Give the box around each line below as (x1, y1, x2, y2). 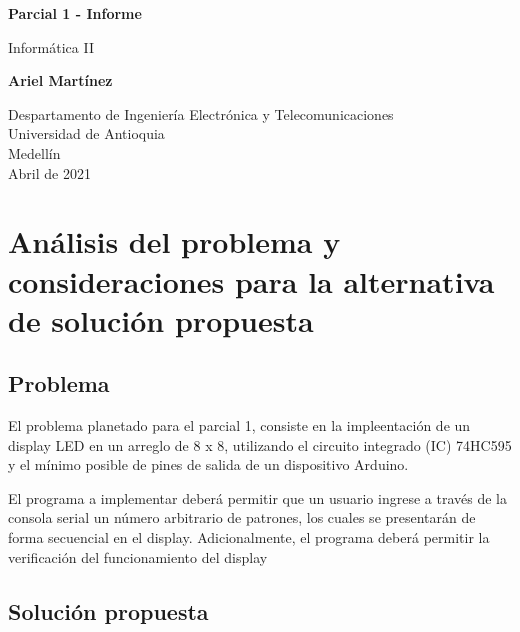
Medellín (8, 142, 61, 163)
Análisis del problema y (8, 221, 341, 262)
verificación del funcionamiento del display (8, 546, 268, 567)
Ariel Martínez (8, 70, 113, 91)
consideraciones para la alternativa (8, 260, 495, 301)
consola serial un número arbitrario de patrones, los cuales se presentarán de (8, 507, 476, 528)
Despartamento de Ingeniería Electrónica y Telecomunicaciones (8, 103, 394, 124)
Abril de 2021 (8, 162, 91, 183)
